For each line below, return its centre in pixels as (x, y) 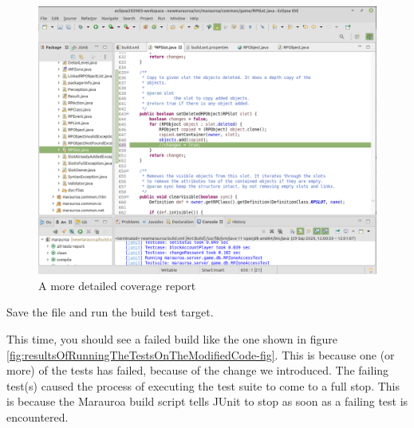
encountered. (37, 416)
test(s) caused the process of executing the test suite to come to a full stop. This (203, 385)
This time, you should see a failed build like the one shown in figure (172, 339)
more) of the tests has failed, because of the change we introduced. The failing (198, 370)
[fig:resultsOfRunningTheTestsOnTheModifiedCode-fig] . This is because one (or (201, 354)
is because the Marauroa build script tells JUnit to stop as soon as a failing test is (207, 401)
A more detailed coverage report (117, 285)
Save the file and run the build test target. (110, 312)
